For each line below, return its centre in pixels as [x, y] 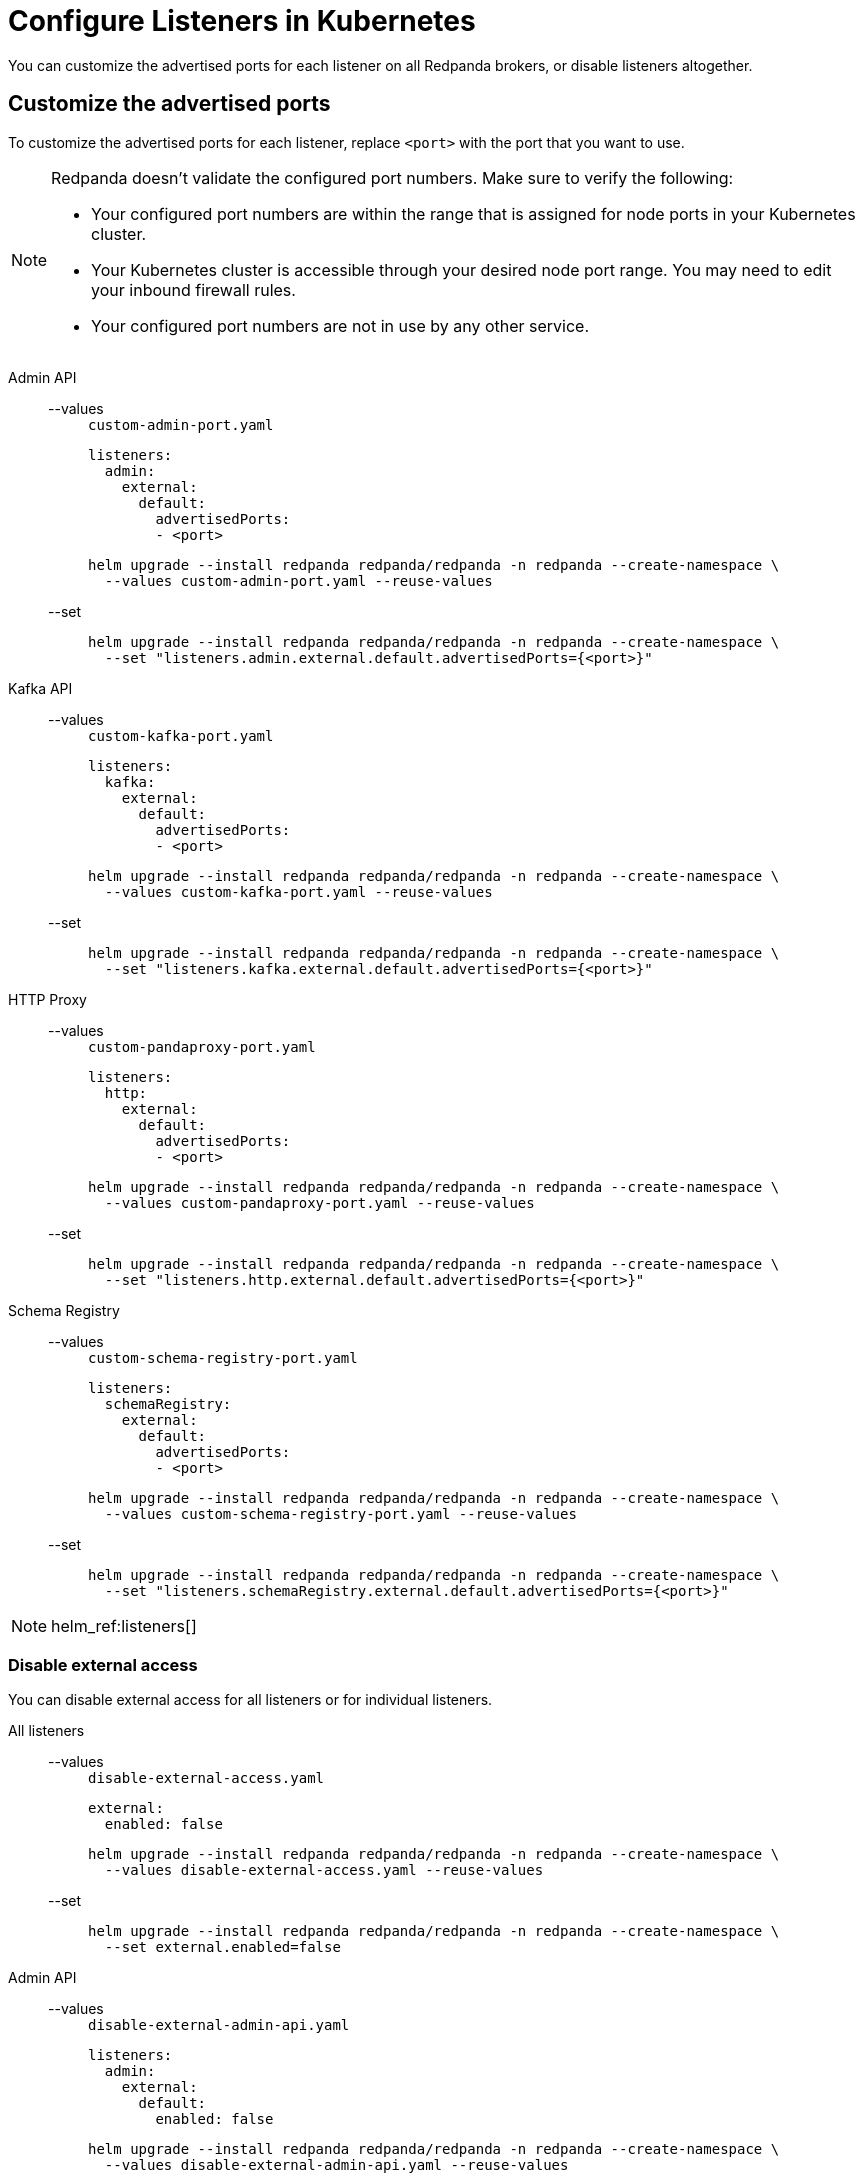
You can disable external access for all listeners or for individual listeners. [250, 1700]
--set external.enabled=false [222, 1947]
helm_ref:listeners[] [124, 1625]
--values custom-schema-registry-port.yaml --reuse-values [340, 1513]
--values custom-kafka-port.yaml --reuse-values [298, 891]
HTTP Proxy [47, 999]
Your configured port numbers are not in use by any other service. [340, 325]
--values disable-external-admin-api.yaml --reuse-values [336, 2165]
